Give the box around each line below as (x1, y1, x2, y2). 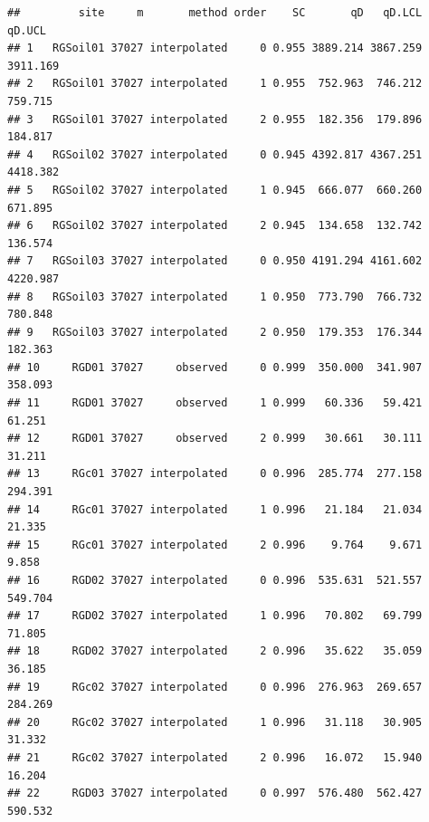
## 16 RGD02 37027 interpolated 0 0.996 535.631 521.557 (7, 574, 423, 587)
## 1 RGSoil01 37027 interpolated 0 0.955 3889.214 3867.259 (7, 42, 423, 55)
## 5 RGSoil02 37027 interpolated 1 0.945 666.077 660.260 (7, 183, 423, 196)
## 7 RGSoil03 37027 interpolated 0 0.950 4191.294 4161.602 (7, 254, 423, 268)
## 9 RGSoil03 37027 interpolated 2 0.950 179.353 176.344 (7, 325, 423, 339)
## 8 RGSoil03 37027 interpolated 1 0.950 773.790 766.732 (7, 290, 423, 303)
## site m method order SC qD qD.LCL (7, 6, 423, 19)
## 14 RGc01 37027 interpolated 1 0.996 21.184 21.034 (7, 502, 423, 516)
